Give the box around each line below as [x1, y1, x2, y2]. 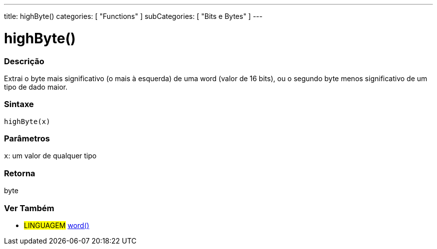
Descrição [4, 56, 44, 66]
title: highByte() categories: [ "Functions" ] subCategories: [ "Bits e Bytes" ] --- [4, 12, 263, 20]
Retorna [4, 168, 35, 178]
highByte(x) [4, 117, 50, 125]
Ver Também [4, 203, 54, 213]
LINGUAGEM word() [24, 221, 89, 230]
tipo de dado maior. [4, 82, 68, 91]
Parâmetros [4, 133, 50, 143]
